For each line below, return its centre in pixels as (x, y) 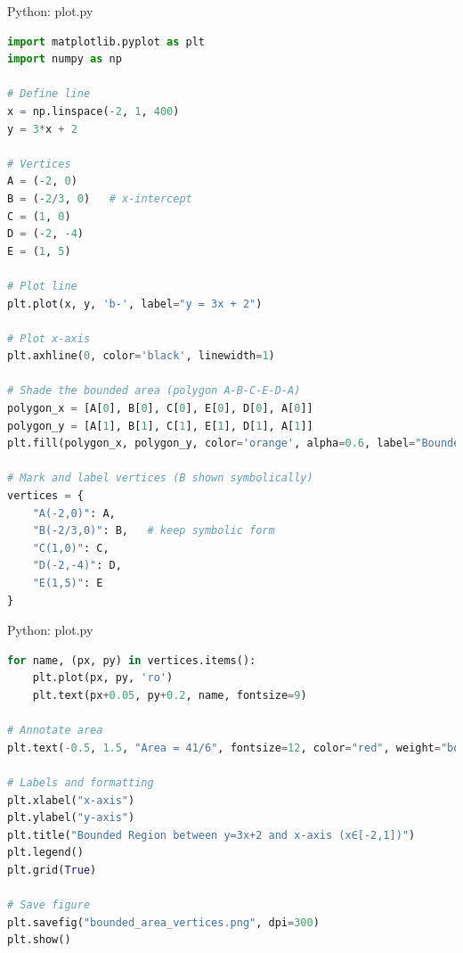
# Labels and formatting (81, 782)
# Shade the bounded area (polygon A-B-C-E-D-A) (154, 391)
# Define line (49, 94)
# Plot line (42, 286)
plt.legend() (45, 853)
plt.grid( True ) (52, 870)
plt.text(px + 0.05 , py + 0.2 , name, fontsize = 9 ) (170, 695)
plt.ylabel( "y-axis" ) (71, 818)
